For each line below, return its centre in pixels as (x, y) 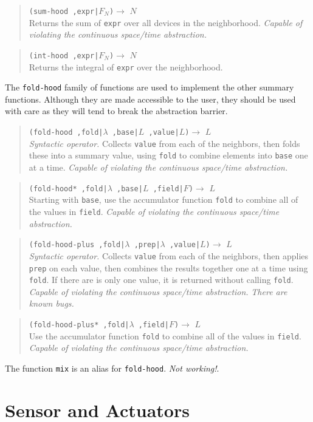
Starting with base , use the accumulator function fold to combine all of (163, 199)
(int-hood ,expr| (64, 56)
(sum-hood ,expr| (64, 12)
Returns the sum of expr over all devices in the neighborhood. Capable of (166, 22)
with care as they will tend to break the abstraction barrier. (116, 111)
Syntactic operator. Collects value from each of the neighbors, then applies (169, 255)
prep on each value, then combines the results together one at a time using (168, 267)
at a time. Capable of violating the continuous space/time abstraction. (158, 167)
